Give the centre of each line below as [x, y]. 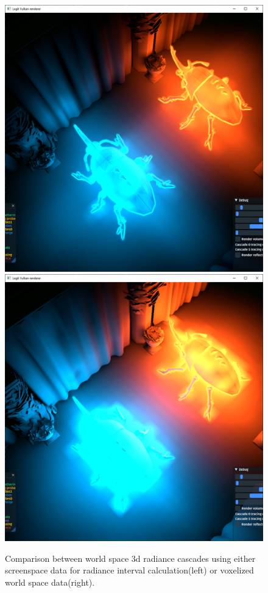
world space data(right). [50, 582]
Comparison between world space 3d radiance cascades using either [130, 558]
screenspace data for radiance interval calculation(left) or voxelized [129, 570]
